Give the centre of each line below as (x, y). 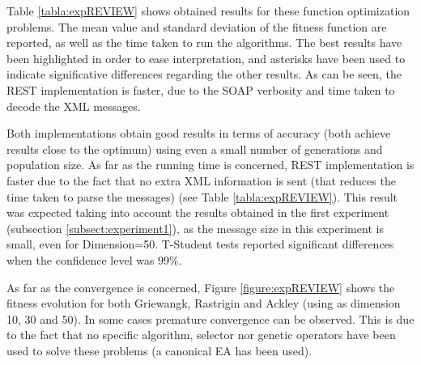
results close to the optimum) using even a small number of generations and (195, 149)
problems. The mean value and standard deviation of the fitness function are (197, 26)
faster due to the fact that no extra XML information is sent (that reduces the (201, 180)
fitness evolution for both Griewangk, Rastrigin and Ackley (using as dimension (204, 303)
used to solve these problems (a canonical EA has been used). (159, 350)
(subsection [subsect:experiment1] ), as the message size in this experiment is (195, 228)
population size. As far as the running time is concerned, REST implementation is (210, 165)
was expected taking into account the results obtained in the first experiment (198, 212)
